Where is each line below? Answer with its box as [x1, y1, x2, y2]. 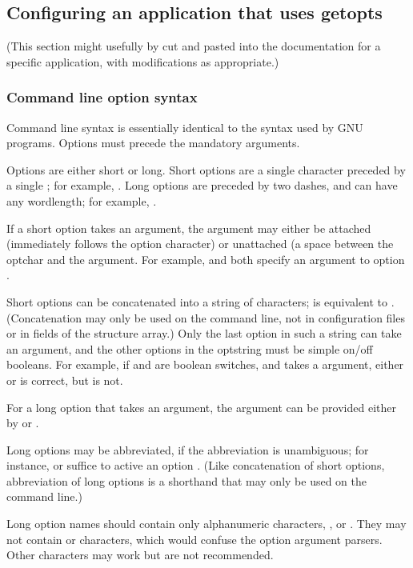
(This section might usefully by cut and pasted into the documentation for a [6, 38, 381, 54]
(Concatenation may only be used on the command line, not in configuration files [6, 309, 405, 326]
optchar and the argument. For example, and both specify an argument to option [6, 250, 405, 267]
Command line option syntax [6, 87, 198, 107]
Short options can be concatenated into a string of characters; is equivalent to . [6, 293, 395, 310]
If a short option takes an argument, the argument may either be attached [6, 219, 371, 236]
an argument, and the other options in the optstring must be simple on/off [6, 340, 373, 357]
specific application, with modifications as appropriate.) [6, 53, 279, 70]
